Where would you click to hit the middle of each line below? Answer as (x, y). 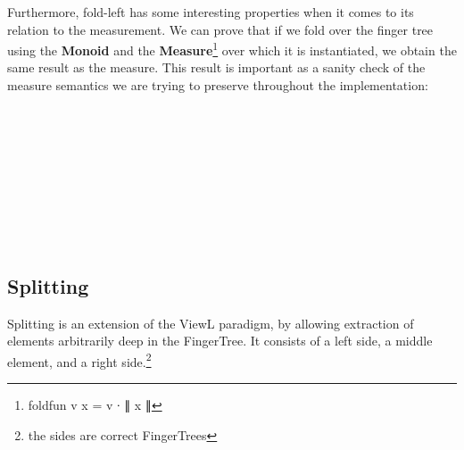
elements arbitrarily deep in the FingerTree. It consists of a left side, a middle (220, 341)
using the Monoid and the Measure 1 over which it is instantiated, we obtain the (232, 49)
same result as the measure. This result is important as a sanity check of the (216, 67)
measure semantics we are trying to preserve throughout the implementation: (218, 85)
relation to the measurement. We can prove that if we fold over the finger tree (220, 29)
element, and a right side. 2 (79, 360)
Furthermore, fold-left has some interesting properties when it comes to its (211, 12)
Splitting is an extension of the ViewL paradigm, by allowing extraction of (211, 323)
